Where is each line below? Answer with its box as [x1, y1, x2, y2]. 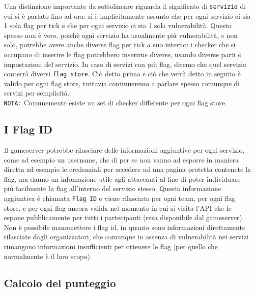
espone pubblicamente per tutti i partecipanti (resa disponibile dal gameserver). [4, 212, 244, 223]
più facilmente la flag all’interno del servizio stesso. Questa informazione [4, 183, 221, 194]
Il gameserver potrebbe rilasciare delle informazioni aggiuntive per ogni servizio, [4, 144, 245, 155]
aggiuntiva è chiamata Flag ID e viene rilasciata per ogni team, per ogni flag [4, 193, 236, 203]
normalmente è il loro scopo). [4, 251, 92, 261]
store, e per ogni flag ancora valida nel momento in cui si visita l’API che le [4, 202, 231, 213]
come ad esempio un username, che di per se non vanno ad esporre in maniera [4, 154, 239, 164]
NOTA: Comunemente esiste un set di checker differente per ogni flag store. [4, 98, 227, 108]
